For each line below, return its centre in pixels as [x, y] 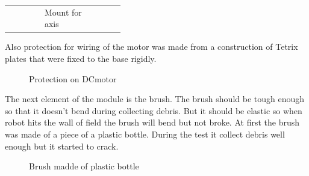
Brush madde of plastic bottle [84, 166]
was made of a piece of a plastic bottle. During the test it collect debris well [145, 134]
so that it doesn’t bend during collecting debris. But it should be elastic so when [154, 110]
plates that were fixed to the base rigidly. [81, 59]
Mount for [63, 12]
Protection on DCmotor [73, 78]
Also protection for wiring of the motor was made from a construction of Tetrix [151, 47]
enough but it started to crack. [62, 146]
